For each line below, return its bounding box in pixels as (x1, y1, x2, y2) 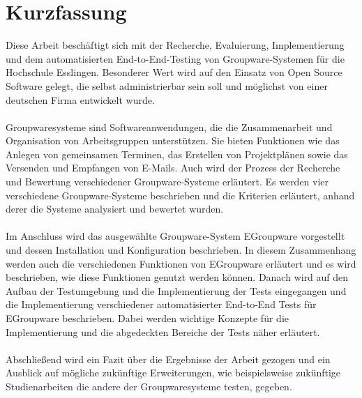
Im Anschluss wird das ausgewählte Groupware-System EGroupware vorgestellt (6, 229, 345, 243)
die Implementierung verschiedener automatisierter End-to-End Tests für (6, 297, 317, 312)
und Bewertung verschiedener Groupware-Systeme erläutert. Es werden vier (6, 174, 329, 189)
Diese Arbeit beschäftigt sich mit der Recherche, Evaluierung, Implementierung (6, 38, 345, 52)
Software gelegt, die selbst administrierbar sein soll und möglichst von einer (6, 78, 328, 93)
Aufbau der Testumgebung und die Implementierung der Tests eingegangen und (6, 283, 347, 298)
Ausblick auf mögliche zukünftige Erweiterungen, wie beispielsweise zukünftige (6, 365, 341, 380)
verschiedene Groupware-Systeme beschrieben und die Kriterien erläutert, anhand (6, 187, 355, 202)
